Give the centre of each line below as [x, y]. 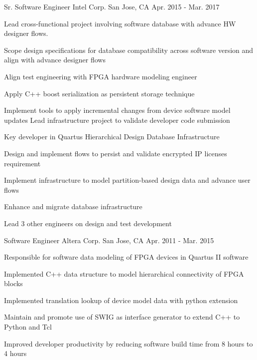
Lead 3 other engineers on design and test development [88, 223]
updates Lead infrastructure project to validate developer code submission [117, 120]
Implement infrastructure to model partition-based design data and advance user [127, 180]
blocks [13, 283]
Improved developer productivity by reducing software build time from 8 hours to [128, 343]
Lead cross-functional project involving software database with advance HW [120, 23]
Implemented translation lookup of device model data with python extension [121, 300]
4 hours [15, 353]
